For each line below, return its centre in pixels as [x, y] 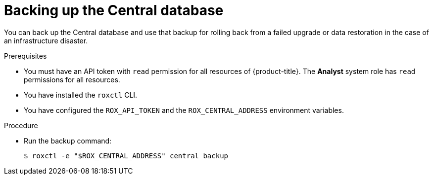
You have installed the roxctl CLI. [81, 95]
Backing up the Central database [114, 10]
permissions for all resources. [72, 79]
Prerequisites [25, 56]
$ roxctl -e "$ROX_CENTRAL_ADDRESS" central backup [126, 156]
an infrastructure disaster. [46, 40]
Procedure [21, 125]
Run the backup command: [68, 141]
